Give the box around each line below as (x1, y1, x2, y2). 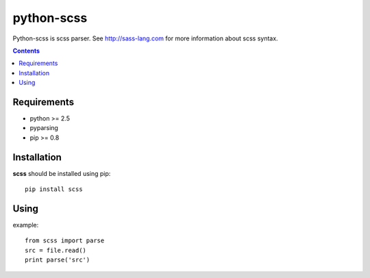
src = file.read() (25, 247, 87, 254)
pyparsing (29, 124, 58, 132)
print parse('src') (25, 256, 90, 264)
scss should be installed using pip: (12, 169, 111, 177)
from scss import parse (25, 237, 105, 244)
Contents (12, 47, 40, 55)
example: (12, 221, 39, 229)
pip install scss (25, 186, 83, 193)
